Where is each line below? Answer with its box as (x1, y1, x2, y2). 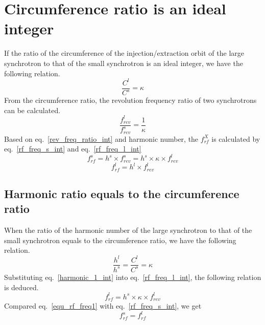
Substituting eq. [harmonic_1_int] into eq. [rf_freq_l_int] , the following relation (4, 271, 261, 282)
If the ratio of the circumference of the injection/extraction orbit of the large (4, 48, 245, 58)
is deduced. (4, 281, 39, 292)
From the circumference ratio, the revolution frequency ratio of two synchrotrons (4, 95, 257, 105)
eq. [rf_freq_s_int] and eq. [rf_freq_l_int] (4, 143, 141, 154)
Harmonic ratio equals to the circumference (4, 186, 239, 202)
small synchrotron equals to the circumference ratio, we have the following (4, 234, 236, 245)
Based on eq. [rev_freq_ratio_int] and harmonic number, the (4, 133, 199, 144)
